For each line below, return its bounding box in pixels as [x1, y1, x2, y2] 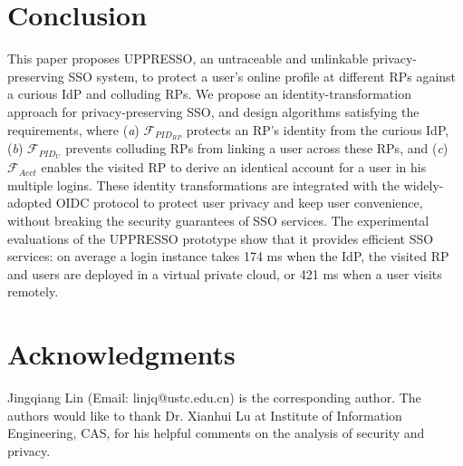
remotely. [7, 282, 59, 301]
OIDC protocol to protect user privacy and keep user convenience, [55, 193, 423, 212]
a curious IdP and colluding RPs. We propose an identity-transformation [7, 84, 411, 103]
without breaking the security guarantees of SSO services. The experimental [7, 211, 429, 229]
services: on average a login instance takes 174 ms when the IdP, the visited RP [7, 247, 449, 266]
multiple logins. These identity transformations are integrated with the [7, 175, 400, 194]
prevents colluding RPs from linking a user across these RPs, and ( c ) [65, 139, 449, 158]
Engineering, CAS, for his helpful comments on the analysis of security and [7, 423, 425, 442]
